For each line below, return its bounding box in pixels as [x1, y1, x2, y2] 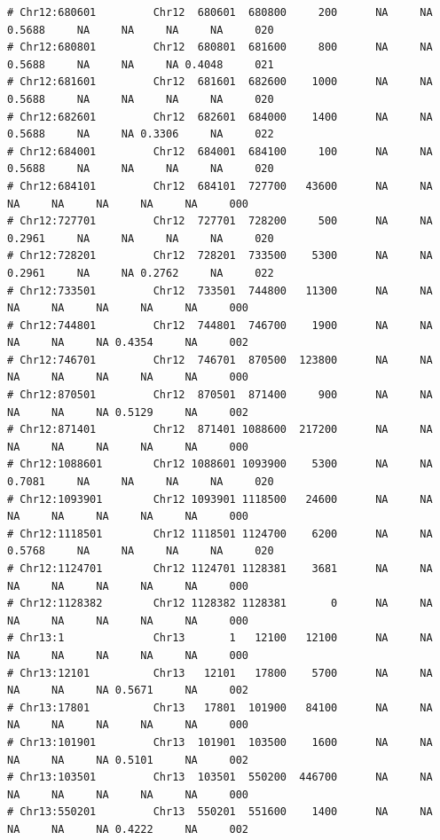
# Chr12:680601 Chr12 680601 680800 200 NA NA [7, 6, 433, 19]
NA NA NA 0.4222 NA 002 [7, 822, 249, 836]
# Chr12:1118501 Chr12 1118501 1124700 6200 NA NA [7, 527, 433, 540]
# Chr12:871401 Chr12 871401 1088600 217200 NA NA [7, 423, 433, 436]
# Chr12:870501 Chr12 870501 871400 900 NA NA [7, 389, 433, 402]
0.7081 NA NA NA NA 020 [7, 475, 274, 489]
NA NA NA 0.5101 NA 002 [7, 753, 249, 766]
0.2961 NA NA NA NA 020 [7, 232, 274, 245]
